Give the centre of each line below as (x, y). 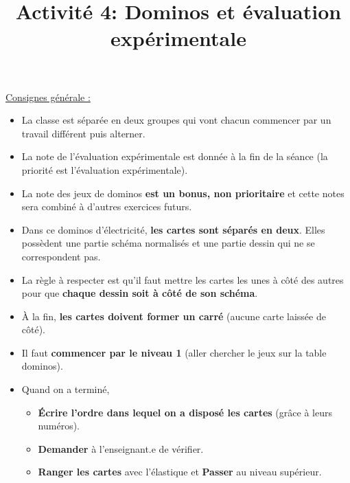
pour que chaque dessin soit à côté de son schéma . (140, 293)
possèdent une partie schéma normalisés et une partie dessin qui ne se (168, 243)
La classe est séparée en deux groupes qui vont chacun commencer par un (176, 120)
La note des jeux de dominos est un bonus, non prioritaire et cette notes (183, 193)
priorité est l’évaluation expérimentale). (105, 169)
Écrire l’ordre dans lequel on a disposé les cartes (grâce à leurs (185, 412)
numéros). (59, 426)
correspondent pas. (61, 256)
